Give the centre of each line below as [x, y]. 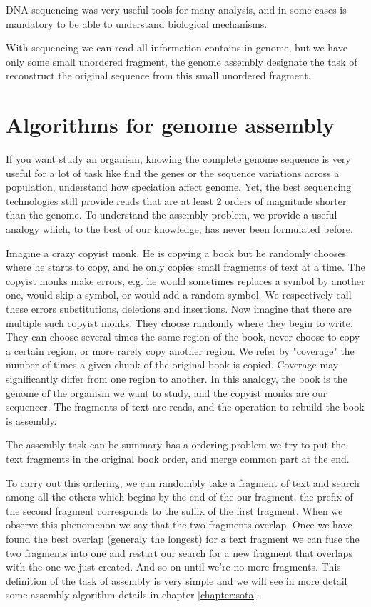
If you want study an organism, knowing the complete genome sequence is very [178, 159]
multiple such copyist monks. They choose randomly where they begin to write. [179, 322]
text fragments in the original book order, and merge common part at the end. [178, 458]
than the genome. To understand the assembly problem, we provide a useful [172, 215]
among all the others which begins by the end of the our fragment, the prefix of [179, 497]
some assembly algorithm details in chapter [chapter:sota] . [133, 595]
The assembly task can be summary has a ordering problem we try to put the [176, 445]
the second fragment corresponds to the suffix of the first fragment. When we [174, 510]
